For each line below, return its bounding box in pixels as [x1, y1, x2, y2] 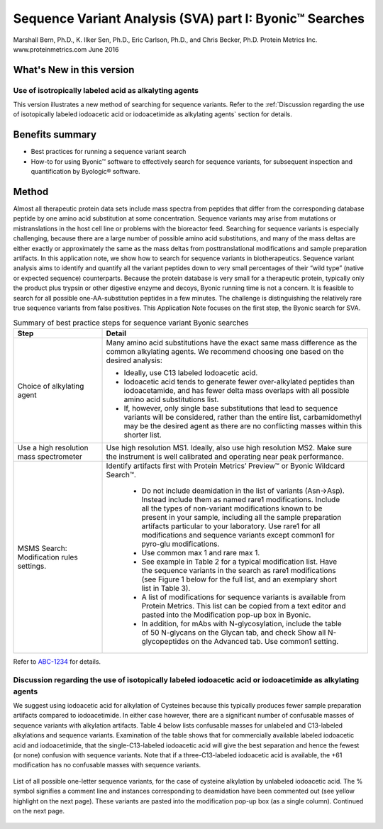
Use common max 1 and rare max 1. [141, 547, 260, 557]
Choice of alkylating [17, 381, 84, 391]
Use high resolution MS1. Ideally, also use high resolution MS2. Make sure [106, 443, 353, 452]
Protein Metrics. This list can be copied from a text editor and [141, 601, 347, 611]
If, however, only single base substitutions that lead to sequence [123, 403, 338, 413]
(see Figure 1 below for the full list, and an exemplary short [141, 574, 338, 584]
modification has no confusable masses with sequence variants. [13, 761, 201, 769]
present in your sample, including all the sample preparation [141, 512, 342, 522]
